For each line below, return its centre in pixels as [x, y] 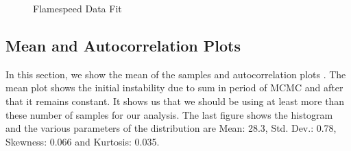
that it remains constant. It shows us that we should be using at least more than [175, 101]
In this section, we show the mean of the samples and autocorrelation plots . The [176, 74]
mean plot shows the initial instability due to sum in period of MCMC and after [174, 88]
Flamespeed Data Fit [77, 8]
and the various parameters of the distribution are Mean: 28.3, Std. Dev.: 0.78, [171, 128]
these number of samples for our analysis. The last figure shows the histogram [169, 114]
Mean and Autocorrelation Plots [123, 45]
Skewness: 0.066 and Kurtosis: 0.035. [83, 141]
